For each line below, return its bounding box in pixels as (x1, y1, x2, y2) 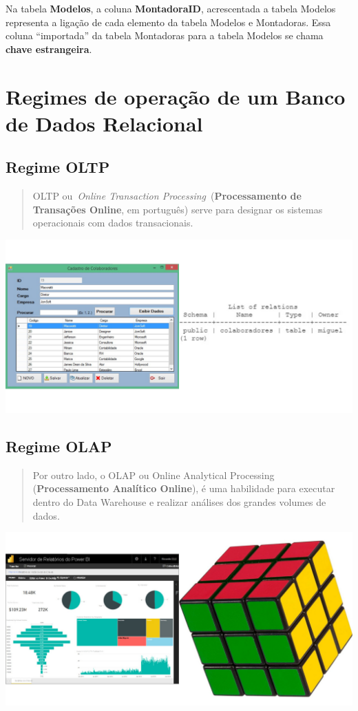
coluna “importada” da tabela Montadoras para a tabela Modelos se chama (6, 28, 324, 43)
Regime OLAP (6, 435, 112, 456)
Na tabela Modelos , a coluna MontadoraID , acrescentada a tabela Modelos (6, 1, 336, 15)
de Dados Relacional (6, 109, 203, 137)
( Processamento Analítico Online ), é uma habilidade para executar (32, 481, 335, 496)
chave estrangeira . (6, 41, 92, 56)
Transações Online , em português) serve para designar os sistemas (32, 202, 323, 216)
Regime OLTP (6, 156, 110, 178)
